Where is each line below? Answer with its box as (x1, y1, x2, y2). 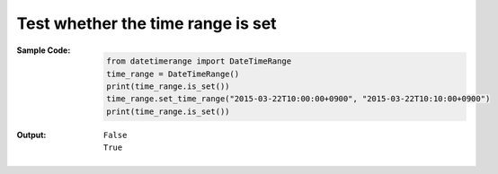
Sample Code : (16, 45, 71, 56)
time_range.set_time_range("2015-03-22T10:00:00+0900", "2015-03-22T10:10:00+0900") (106, 94, 491, 104)
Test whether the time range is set (16, 13, 278, 33)
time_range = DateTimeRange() (106, 68, 240, 79)
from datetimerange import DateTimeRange (106, 57, 292, 66)
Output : (16, 129, 47, 140)
